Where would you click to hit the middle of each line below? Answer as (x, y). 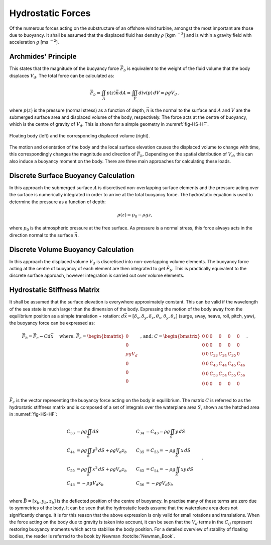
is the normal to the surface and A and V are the (200, 110)
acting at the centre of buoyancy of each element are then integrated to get (87, 268)
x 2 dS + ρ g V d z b (110, 469)
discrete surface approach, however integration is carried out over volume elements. (97, 276)
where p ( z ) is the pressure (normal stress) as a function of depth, (77, 110)
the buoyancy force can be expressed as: (52, 323)
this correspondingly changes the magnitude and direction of (73, 154)
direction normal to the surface (41, 235)
